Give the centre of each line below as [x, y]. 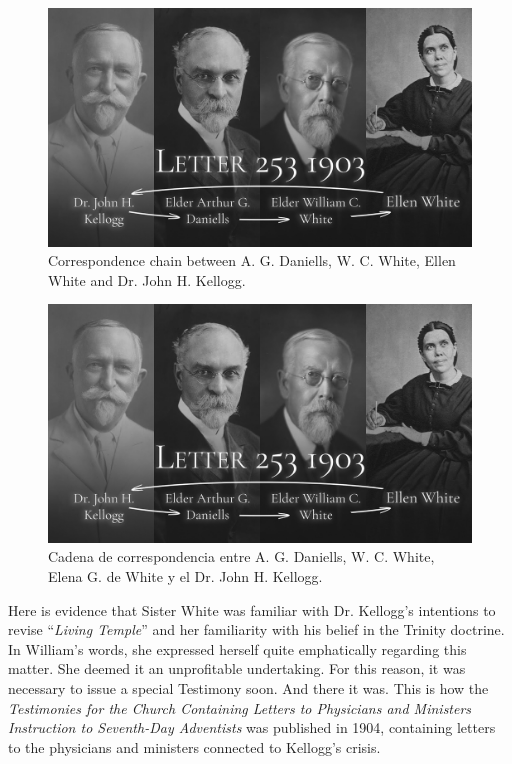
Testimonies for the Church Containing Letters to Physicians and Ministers [240, 707]
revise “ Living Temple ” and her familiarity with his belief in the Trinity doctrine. [256, 629]
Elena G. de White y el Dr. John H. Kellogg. [185, 575]
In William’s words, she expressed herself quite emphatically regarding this [237, 648]
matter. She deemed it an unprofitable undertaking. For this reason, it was [237, 668]
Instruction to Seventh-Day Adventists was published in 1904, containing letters [252, 727]
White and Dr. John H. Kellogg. [147, 279]
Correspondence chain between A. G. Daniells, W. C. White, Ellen [252, 260]
